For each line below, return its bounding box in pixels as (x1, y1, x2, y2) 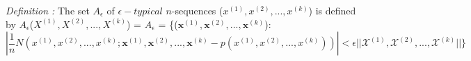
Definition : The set (6, 3, 90, 17)
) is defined (308, 3, 356, 17)
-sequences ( (171, 3, 223, 17)
